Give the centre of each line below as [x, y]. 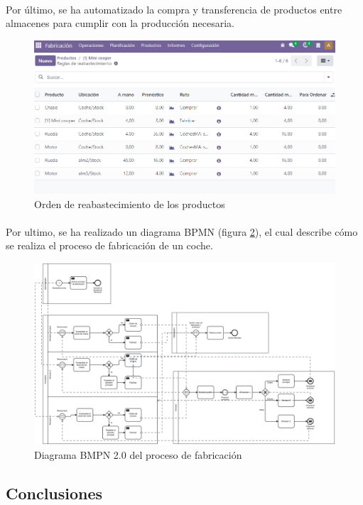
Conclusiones [54, 493]
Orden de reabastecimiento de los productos [130, 203]
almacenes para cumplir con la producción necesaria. [120, 23]
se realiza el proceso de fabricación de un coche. [109, 245]
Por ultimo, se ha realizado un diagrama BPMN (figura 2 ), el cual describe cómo [182, 231]
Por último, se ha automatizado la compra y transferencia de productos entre [174, 9]
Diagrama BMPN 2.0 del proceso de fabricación [138, 454]
